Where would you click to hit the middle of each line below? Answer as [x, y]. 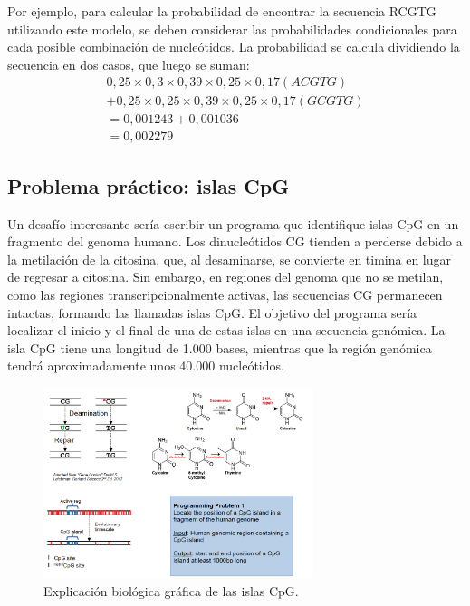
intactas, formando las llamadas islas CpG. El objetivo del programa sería [212, 312]
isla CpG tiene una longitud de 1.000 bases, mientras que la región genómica [220, 347]
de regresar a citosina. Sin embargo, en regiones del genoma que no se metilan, [225, 277]
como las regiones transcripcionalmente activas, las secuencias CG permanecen [225, 295]
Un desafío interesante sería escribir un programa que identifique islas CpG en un [233, 223]
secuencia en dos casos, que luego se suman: [129, 64]
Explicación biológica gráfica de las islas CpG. [171, 590]
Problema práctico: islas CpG [149, 185]
